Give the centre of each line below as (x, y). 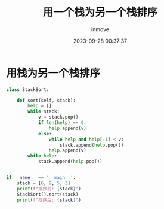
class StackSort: (28, 90)
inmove (100, 29)
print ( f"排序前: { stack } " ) (49, 189)
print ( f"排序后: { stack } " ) (49, 200)
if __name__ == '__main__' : (41, 178)
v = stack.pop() (58, 117)
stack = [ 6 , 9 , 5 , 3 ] (44, 183)
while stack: (44, 111)
